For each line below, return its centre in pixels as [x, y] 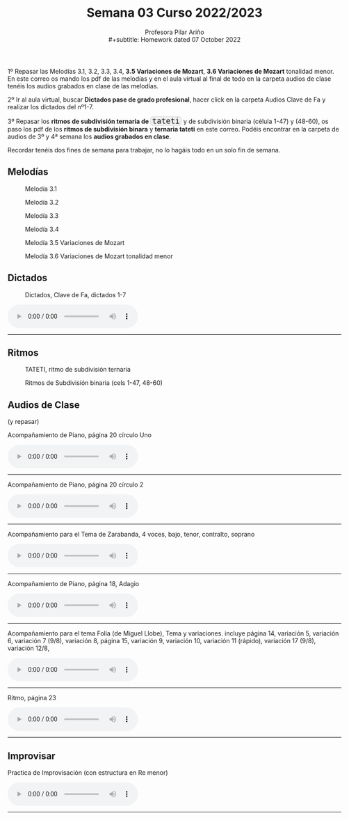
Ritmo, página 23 [32, 698]
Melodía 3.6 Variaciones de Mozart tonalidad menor [99, 256]
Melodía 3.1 [41, 189]
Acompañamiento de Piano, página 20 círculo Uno [80, 435]
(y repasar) [24, 422]
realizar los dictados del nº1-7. [51, 107]
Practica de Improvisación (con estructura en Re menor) [88, 773]
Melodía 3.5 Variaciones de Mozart [75, 242]
